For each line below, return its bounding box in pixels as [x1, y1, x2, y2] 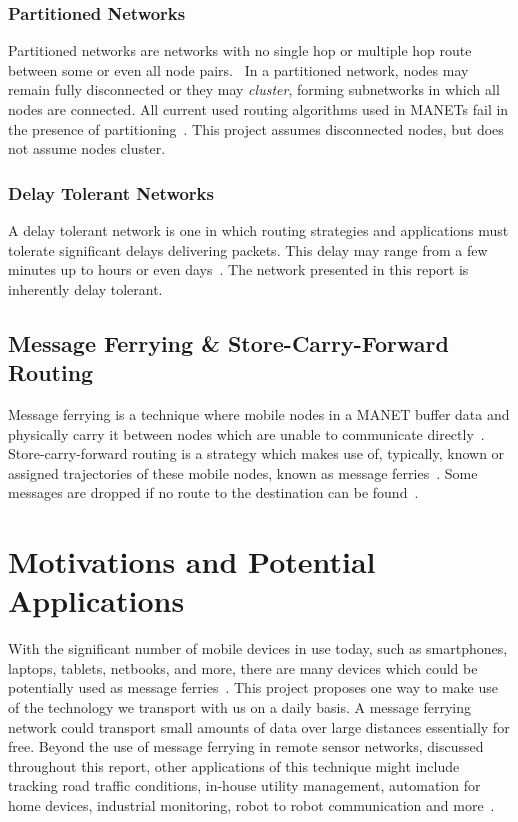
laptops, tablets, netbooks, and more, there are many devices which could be [8, 657, 478, 678]
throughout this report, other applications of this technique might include [8, 755, 460, 776]
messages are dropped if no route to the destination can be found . [8, 482, 419, 503]
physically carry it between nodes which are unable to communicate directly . [8, 423, 485, 444]
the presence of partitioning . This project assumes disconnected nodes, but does [8, 118, 504, 139]
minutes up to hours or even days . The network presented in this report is [8, 259, 469, 280]
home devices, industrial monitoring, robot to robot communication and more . [8, 795, 495, 815]
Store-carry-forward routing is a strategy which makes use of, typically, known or [8, 443, 505, 464]
